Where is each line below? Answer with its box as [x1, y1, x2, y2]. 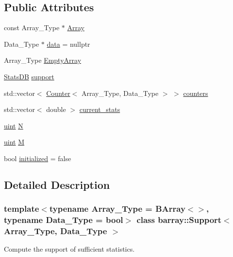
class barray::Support [136, 214, 222, 226]
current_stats [79, 104, 120, 114]
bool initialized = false [4, 153, 71, 163]
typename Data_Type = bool [4, 214, 123, 226]
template [4, 202, 39, 215]
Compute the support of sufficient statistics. [4, 244, 135, 254]
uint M [4, 137, 25, 147]
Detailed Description [4, 177, 110, 192]
